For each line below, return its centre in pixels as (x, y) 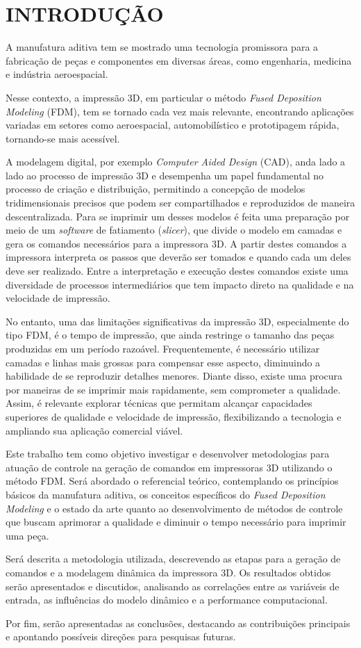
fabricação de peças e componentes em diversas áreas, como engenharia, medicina (179, 60)
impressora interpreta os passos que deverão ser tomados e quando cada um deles (178, 257)
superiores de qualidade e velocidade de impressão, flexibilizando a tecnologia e (174, 416)
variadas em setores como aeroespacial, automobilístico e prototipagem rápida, (173, 125)
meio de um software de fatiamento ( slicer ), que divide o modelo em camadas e (174, 230)
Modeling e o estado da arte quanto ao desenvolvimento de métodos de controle (174, 508)
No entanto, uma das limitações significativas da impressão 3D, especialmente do (177, 321)
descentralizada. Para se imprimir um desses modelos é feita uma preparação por (178, 216)
